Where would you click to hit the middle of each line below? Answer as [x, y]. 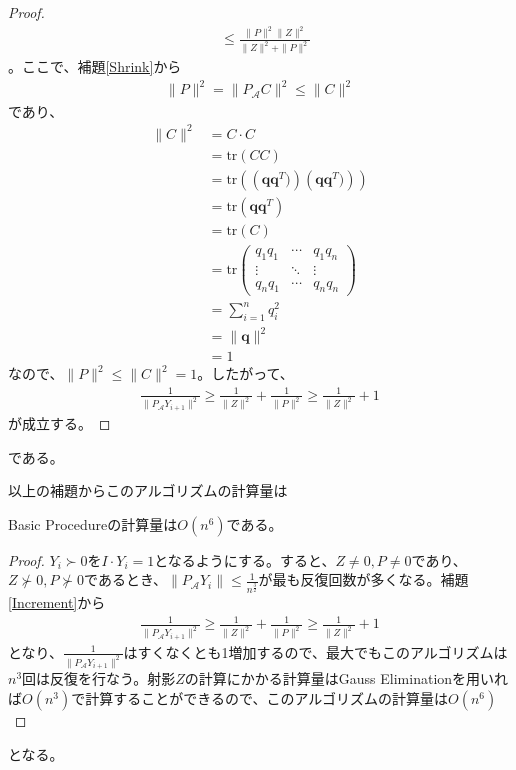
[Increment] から [57, 602]
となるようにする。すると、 [245, 559]
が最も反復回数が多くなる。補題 [363, 579]
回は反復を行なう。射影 [99, 678]
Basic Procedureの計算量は [93, 523]
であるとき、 [125, 579]
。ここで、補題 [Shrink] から [95, 66]
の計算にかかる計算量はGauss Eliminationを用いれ [346, 678]
